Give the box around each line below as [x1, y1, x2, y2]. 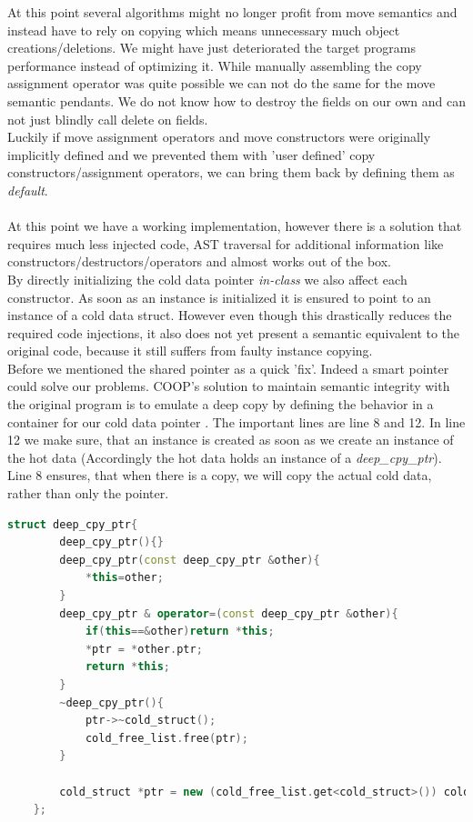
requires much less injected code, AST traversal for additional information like [7, 234, 444, 253]
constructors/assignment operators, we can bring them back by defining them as [7, 163, 455, 182]
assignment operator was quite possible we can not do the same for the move [7, 74, 436, 93]
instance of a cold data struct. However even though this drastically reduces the [7, 306, 452, 325]
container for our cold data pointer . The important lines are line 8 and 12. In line [7, 412, 466, 431]
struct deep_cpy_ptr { [7, 517, 138, 531]
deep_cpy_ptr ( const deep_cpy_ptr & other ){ [59, 553, 320, 566]
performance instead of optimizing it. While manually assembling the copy [7, 55, 422, 75]
